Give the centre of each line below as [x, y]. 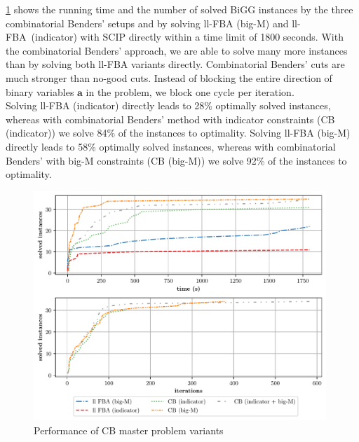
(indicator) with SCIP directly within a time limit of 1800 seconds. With [187, 37]
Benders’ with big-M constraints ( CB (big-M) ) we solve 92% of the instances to [176, 160]
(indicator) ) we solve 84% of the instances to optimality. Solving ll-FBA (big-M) [178, 133]
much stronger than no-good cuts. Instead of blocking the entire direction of [169, 77]
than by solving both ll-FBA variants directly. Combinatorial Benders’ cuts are [175, 64]
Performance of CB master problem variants [129, 430]
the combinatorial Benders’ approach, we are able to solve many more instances [177, 50]
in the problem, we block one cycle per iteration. [190, 91]
